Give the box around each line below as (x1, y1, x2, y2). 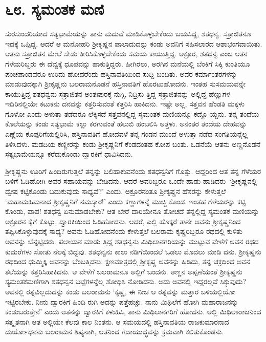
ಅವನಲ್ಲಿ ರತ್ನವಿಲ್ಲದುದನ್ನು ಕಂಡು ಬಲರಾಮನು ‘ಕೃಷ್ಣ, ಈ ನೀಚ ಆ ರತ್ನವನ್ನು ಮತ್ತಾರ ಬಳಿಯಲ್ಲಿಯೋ (5, 286, 235, 296)
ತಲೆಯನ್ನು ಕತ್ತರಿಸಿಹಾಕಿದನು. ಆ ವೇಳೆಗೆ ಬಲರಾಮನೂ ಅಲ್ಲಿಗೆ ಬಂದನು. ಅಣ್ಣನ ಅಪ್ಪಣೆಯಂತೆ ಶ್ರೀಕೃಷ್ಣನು (5, 266, 242, 276)
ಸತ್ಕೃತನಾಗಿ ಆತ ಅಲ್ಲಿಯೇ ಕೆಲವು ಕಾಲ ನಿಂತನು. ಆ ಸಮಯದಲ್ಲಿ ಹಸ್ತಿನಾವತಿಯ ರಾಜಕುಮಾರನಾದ (5, 316, 229, 327)
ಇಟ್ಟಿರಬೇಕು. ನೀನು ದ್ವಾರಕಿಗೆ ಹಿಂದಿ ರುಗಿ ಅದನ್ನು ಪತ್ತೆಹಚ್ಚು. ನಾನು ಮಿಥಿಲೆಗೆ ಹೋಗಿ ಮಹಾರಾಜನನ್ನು (5, 296, 238, 307)
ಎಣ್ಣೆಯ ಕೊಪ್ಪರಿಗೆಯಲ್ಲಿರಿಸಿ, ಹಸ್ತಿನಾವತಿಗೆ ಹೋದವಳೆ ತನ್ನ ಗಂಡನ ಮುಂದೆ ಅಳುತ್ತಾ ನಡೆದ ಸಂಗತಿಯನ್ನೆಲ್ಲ (5, 129, 248, 139)
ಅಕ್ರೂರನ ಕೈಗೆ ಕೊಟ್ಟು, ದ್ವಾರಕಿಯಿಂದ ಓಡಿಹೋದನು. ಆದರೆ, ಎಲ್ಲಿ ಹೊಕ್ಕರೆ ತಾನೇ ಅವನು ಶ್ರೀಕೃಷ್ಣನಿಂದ (5, 216, 241, 226)
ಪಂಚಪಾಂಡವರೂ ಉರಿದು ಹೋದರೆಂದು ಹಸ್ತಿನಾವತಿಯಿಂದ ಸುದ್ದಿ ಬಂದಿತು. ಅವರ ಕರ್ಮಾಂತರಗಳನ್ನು (5, 68, 237, 79)
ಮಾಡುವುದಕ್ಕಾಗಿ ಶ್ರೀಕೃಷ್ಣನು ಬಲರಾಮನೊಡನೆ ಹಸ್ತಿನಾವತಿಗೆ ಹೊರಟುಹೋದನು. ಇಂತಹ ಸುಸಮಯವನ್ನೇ (5, 78, 246, 89)
